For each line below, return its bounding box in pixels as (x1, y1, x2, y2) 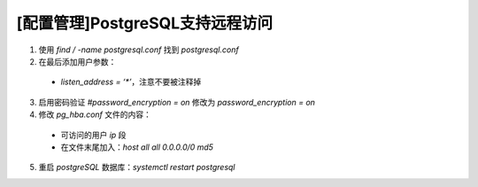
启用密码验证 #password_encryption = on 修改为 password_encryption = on (38, 97, 316, 107)
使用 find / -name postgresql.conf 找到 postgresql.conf (38, 44, 239, 55)
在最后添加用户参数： (38, 56, 117, 66)
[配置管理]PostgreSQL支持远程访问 (16, 13, 274, 33)
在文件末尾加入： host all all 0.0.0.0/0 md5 (60, 142, 214, 152)
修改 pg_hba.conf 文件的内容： (38, 109, 152, 120)
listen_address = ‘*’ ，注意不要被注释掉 (60, 76, 202, 88)
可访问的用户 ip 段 (60, 129, 127, 140)
